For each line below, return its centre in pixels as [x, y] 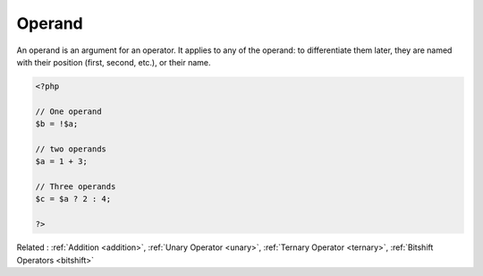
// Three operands [76, 187]
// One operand [68, 111]
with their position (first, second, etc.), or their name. [114, 62]
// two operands [71, 149]
